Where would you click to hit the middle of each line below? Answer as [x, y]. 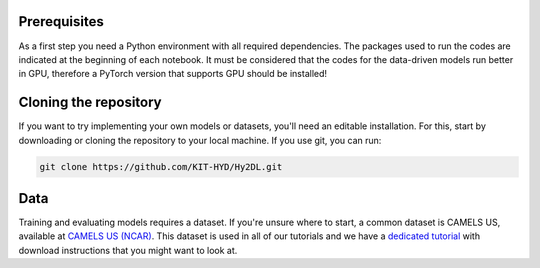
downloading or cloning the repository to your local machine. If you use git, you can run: [200, 140]
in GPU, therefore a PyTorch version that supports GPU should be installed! [173, 74]
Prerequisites [61, 21]
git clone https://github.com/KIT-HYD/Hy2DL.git [161, 166]
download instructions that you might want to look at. [128, 250]
